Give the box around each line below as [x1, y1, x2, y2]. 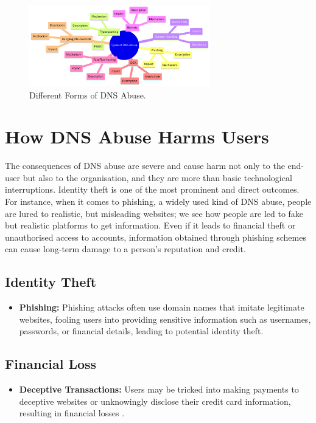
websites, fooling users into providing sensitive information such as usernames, [19, 312, 311, 325]
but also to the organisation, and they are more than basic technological [23, 171, 292, 184]
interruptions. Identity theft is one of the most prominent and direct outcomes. [5, 183, 300, 196]
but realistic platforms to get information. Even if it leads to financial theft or [5, 219, 296, 232]
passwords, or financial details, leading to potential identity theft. [19, 325, 264, 337]
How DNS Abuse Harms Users [5, 124, 269, 149]
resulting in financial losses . [19, 407, 125, 419]
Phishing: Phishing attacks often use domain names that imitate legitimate [19, 301, 304, 314]
